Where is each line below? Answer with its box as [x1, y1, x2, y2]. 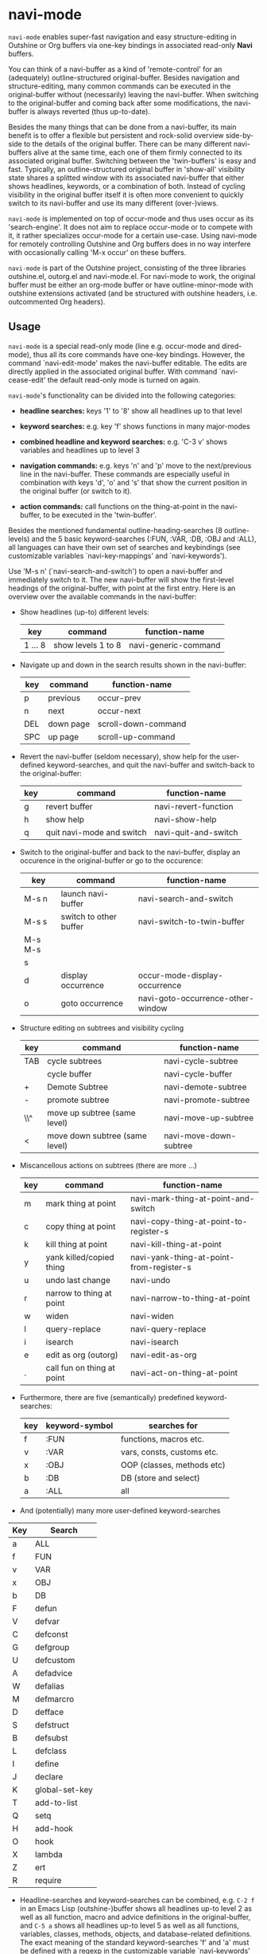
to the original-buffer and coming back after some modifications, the [8, 98, 233, 108]
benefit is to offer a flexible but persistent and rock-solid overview [8, 130, 224, 140]
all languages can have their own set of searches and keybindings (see [8, 542, 241, 551]
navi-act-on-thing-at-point [130, 1367, 238, 1378]
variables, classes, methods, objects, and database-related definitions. [19, 1928, 252, 1938]
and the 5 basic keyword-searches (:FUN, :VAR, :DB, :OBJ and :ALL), [31, 534, 257, 543]
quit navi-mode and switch [45, 826, 147, 838]
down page [47, 718, 90, 729]
